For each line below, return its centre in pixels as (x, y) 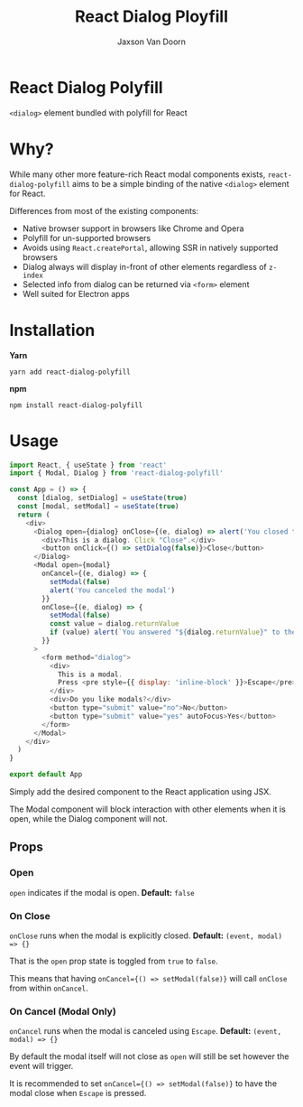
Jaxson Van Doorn (151, 42)
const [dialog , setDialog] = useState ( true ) (102, 498)
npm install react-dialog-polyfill (76, 405)
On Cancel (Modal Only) (63, 1011)
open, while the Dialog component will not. (89, 819)
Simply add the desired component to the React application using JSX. (141, 791)
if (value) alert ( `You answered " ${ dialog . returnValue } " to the (173, 633)
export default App (46, 775)
